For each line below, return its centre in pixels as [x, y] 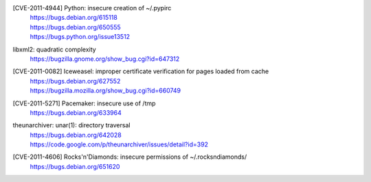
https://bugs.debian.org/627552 [75, 81]
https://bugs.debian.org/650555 [76, 27]
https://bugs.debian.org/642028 [76, 135]
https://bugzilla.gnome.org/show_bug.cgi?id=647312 [105, 59]
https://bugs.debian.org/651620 [75, 166]
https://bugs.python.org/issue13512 [80, 37]
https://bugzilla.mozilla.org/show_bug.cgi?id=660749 [105, 91]
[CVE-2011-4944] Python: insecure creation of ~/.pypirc [92, 8]
